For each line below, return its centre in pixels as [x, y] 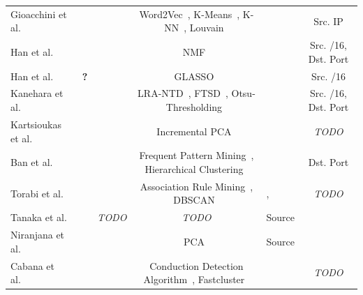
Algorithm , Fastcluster [194, 279]
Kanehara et [37, 93]
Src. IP [328, 21]
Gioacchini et [39, 14]
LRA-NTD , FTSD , [183, 93]
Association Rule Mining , [197, 186]
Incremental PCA [194, 131]
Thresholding [194, 107]
